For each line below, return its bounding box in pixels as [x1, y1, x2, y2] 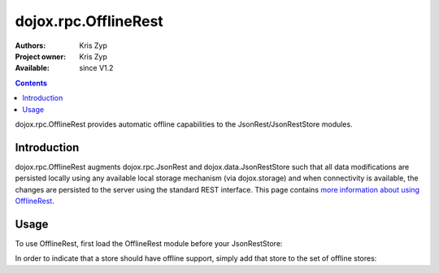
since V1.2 [79, 63, 114, 73]
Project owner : [15, 51, 67, 61]
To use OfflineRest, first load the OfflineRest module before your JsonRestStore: [15, 238, 283, 248]
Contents [15, 78, 48, 88]
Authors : [15, 41, 46, 50]
